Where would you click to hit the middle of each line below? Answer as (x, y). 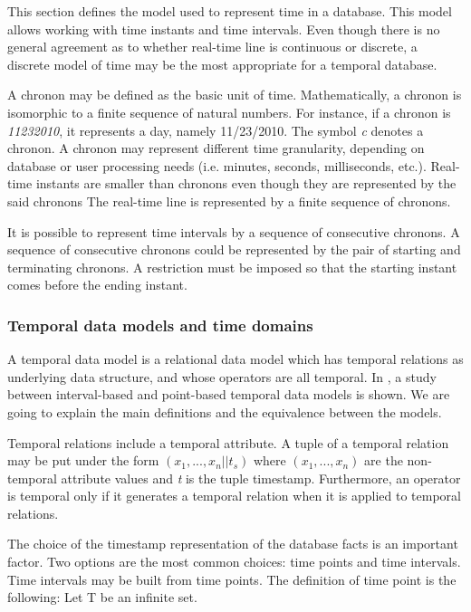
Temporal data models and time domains (160, 325)
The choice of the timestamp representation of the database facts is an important (233, 544)
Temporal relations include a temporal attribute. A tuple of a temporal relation (228, 442)
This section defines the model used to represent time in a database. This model (230, 11)
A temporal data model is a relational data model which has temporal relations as (235, 359)
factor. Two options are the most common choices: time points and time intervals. (234, 562)
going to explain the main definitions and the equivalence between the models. (225, 411)
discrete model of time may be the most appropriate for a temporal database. (222, 64)
